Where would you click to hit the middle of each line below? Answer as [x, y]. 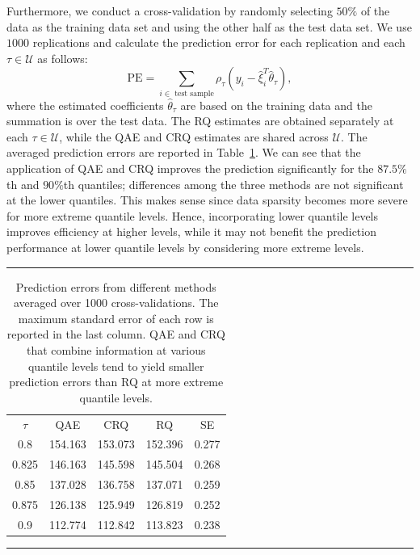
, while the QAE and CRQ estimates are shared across [194, 136]
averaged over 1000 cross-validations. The [116, 303]
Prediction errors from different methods [116, 286]
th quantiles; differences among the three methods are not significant [233, 184]
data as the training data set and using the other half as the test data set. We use [209, 26]
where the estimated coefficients [85, 105]
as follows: [63, 58]
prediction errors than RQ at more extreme [116, 382]
